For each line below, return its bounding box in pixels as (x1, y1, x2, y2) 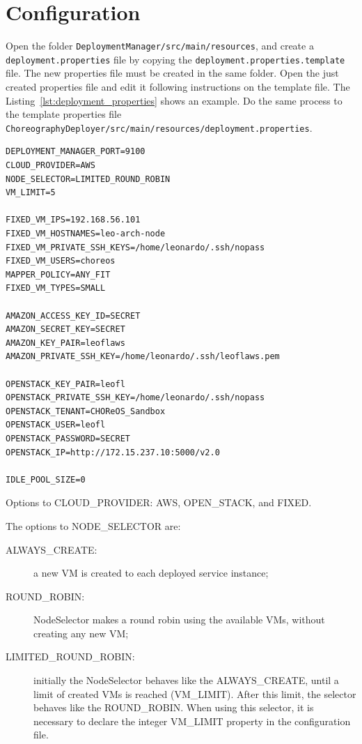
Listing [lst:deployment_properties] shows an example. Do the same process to (6, 93, 343, 107)
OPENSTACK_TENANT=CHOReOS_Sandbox (6, 406, 166, 416)
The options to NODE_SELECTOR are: (6, 518, 181, 533)
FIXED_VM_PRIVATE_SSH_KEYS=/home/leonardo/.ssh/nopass (6, 242, 265, 252)
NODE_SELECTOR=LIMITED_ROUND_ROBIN (6, 174, 171, 184)
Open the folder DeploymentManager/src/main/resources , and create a (6, 38, 314, 53)
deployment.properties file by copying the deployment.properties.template (6, 52, 345, 66)
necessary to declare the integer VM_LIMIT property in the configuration (33, 713, 351, 728)
